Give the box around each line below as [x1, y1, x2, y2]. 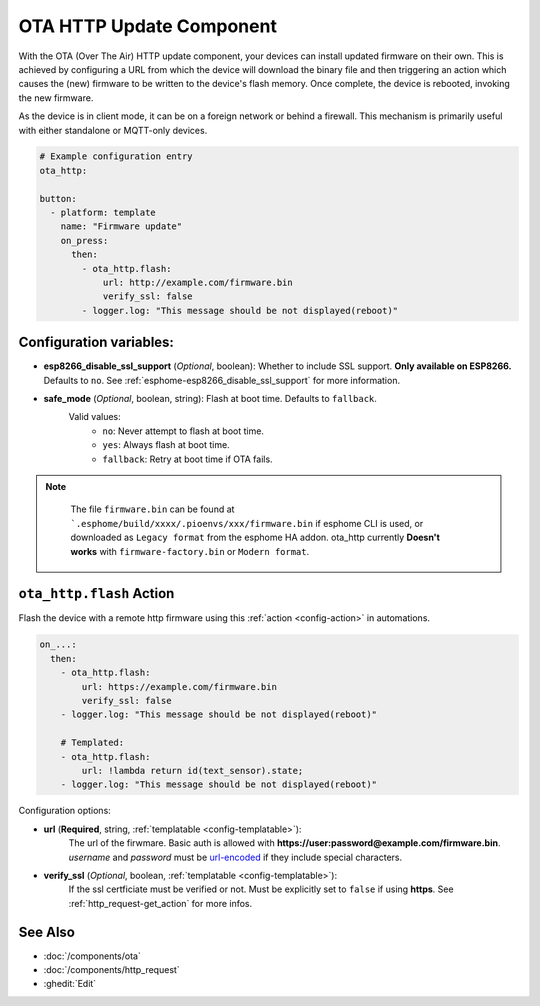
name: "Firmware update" [60, 221, 183, 232]
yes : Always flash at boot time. [102, 439, 230, 451]
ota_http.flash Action [18, 585, 175, 602]
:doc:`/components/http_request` [43, 964, 180, 975]
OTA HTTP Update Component [18, 15, 277, 37]
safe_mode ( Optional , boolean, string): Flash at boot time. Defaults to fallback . [43, 393, 377, 405]
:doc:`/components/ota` [43, 950, 142, 962]
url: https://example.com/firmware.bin [81, 681, 277, 692]
